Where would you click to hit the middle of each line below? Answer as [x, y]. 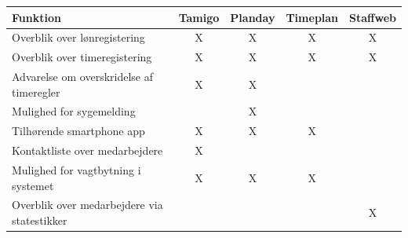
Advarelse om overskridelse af [82, 77]
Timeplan [312, 17]
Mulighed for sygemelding [74, 111]
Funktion [36, 17]
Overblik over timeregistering [82, 57]
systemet [33, 185]
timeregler [36, 92]
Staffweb [373, 17]
